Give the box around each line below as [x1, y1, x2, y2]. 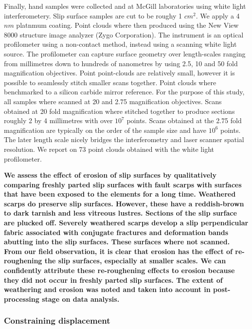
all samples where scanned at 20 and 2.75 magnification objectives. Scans [4, 96, 222, 106]
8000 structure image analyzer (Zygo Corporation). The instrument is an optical [4, 29, 244, 39]
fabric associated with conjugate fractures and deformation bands [4, 227, 229, 237]
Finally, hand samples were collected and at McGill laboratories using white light [4, 1, 246, 11]
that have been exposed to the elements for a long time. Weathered [4, 189, 236, 199]
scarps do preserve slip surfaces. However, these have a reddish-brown [4, 198, 244, 208]
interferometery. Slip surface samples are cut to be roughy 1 [4, 10, 182, 20]
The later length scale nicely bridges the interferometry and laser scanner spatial [4, 134, 244, 145]
